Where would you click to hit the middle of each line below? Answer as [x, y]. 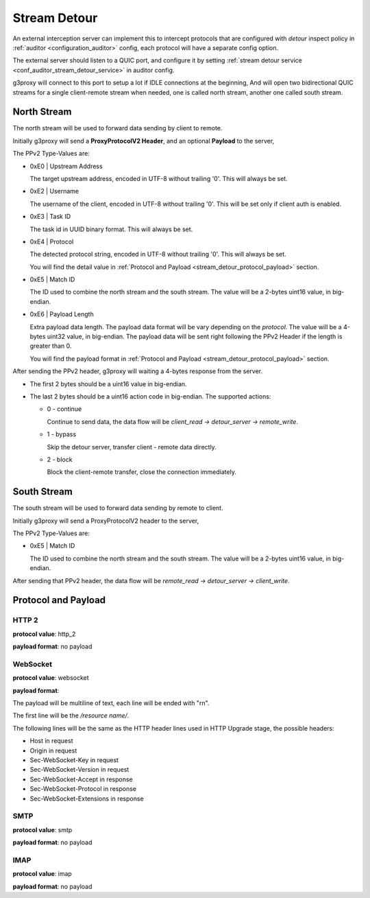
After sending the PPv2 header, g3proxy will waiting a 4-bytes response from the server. [138, 371]
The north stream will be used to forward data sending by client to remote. [118, 128]
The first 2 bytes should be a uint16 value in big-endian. [109, 383]
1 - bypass [62, 434]
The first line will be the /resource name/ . [71, 716]
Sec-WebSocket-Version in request [79, 770]
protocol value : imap [42, 874]
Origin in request [53, 751]
